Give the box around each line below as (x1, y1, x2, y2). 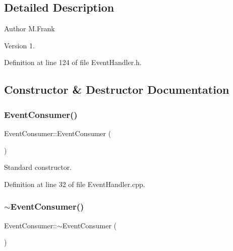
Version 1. (4, 40, 35, 50)
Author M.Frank (4, 23, 55, 34)
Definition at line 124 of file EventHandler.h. (4, 57, 142, 68)
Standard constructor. (4, 162, 72, 172)
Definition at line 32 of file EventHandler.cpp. (4, 178, 145, 189)
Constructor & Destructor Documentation (4, 82, 229, 97)
